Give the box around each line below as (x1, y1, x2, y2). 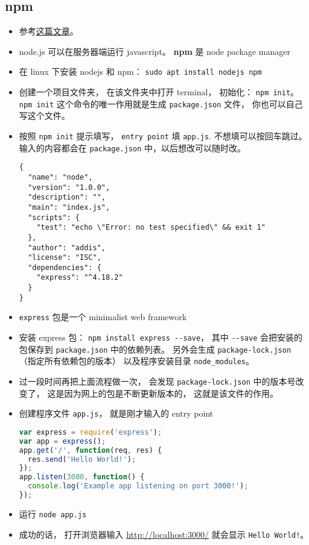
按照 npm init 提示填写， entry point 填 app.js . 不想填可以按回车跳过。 (19, 129, 307, 142)
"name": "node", (28, 172, 93, 181)
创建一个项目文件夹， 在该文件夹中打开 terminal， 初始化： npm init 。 (19, 86, 299, 98)
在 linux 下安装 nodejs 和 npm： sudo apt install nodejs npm (19, 65, 262, 78)
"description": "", (28, 193, 106, 202)
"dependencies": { (28, 263, 101, 272)
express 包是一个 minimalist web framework (19, 310, 187, 323)
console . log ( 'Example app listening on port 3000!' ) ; (28, 482, 249, 491)
